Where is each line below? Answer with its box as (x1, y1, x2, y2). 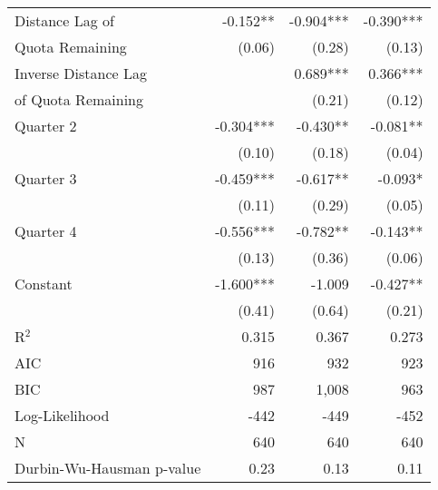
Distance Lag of (15, 10, 114, 31)
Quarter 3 (15, 168, 77, 189)
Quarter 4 (15, 220, 77, 241)
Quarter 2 (15, 115, 77, 136)
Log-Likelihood (15, 405, 110, 426)
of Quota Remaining (15, 89, 144, 110)
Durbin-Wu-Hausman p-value (15, 457, 201, 478)
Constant (15, 273, 73, 294)
